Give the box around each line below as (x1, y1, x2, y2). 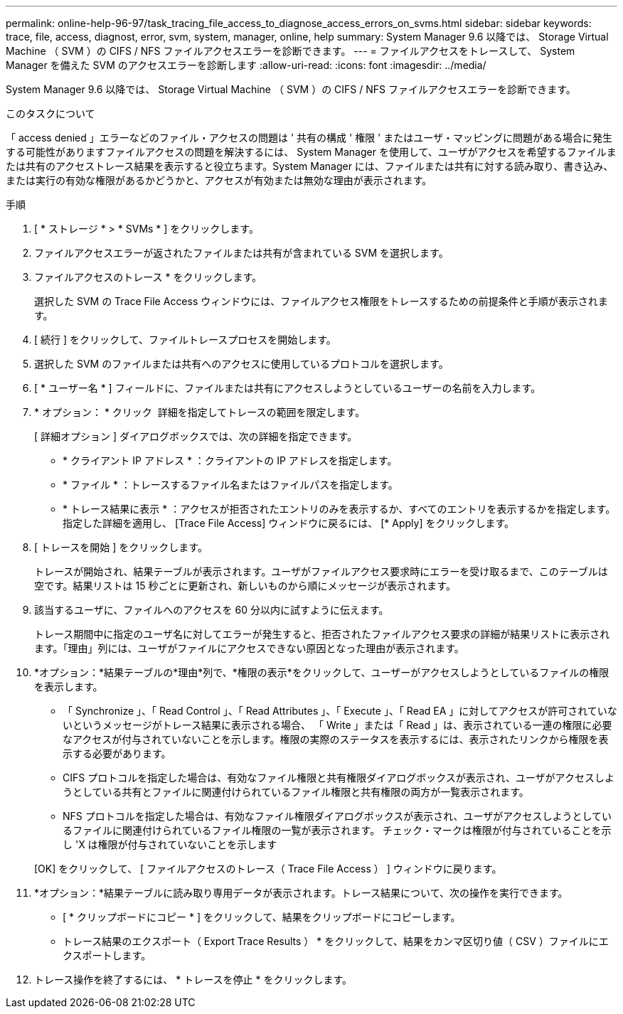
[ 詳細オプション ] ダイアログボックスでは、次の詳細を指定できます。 (34, 430, 358, 442)
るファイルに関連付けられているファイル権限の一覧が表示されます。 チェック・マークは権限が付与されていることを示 (63, 824, 612, 836)
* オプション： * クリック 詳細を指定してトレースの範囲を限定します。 (34, 406, 366, 418)
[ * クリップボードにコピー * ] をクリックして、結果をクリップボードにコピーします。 (63, 911, 461, 923)
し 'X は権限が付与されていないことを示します (63, 838, 277, 850)
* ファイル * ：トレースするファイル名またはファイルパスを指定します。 (63, 479, 398, 491)
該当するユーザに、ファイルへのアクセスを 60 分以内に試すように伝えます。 (34, 604, 389, 616)
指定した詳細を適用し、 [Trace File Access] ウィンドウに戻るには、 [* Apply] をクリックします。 (63, 517, 515, 529)
